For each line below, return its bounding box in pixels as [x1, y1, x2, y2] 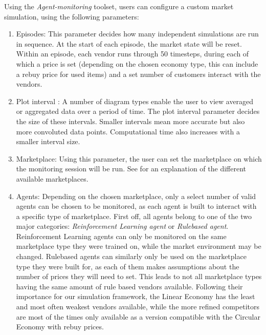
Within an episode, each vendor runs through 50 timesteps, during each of [16, 48, 249, 59]
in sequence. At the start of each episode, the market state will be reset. [16, 38, 242, 49]
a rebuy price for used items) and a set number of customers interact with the [16, 68, 261, 79]
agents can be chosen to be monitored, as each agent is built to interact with [16, 201, 257, 211]
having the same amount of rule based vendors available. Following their [16, 281, 243, 291]
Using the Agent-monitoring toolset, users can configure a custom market [4, 1, 234, 11]
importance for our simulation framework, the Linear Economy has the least [16, 291, 255, 302]
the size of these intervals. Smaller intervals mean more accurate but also [16, 115, 245, 126]
